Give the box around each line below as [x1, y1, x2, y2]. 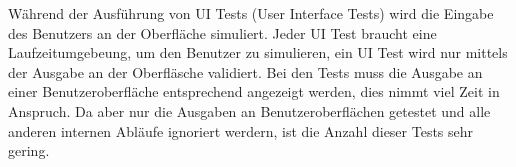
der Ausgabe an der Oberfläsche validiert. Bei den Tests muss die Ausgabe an [8, 61, 483, 82]
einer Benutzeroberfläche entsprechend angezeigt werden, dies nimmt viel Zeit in [8, 81, 500, 102]
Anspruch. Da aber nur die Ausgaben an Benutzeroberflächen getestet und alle [8, 100, 491, 121]
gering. [8, 140, 50, 161]
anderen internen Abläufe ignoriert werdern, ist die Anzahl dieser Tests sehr [8, 120, 474, 141]
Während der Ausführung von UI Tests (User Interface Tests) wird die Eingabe [8, 3, 494, 23]
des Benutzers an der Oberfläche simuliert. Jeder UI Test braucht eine [8, 22, 437, 43]
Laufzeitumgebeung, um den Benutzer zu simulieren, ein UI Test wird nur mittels [8, 42, 508, 63]
